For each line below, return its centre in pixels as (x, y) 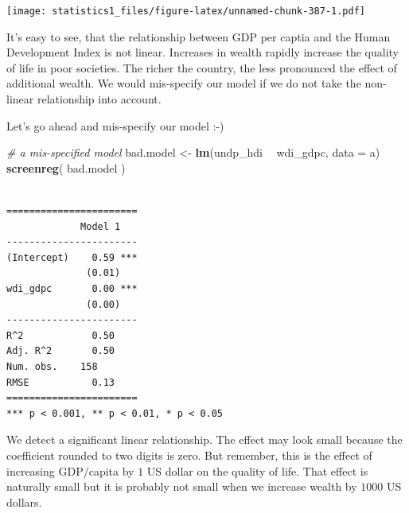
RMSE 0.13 (61, 382)
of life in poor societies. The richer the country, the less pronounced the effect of (202, 67)
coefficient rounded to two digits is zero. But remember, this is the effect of (189, 455)
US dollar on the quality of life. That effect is (257, 470)
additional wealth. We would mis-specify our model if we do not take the (184, 83)
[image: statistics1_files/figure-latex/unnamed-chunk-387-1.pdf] (186, 11)
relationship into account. (99, 99)
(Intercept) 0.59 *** (72, 257)
